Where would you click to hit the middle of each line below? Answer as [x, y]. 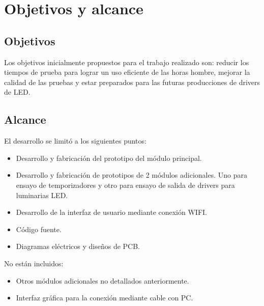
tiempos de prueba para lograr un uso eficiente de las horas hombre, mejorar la [127, 72]
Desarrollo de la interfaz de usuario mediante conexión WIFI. [111, 212]
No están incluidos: [34, 263]
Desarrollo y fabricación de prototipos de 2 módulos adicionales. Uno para [131, 175]
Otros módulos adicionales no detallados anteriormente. [102, 280]
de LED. [17, 92]
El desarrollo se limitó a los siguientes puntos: [75, 141]
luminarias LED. [42, 195]
